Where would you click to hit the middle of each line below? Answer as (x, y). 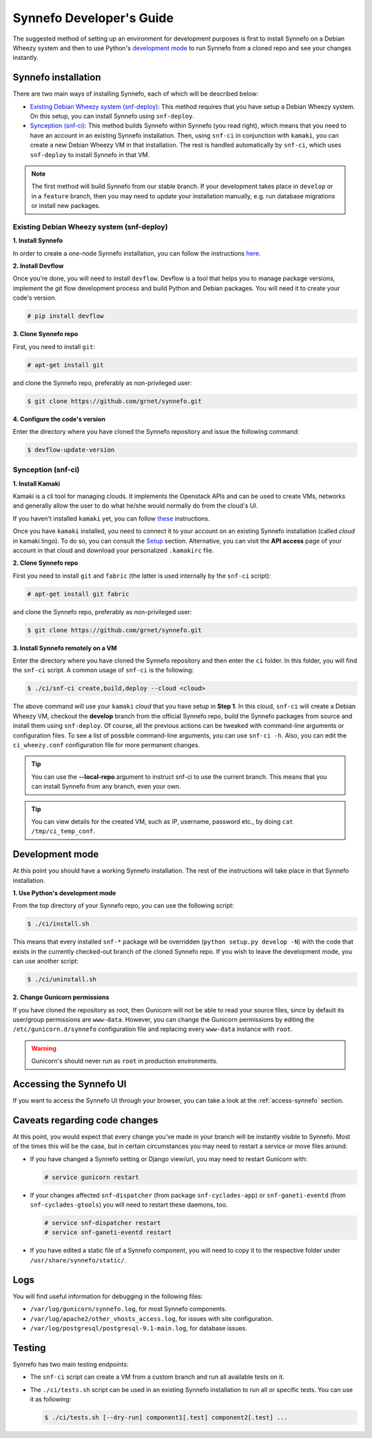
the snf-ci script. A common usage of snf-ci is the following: (103, 670)
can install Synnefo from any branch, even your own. (106, 786)
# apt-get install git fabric (78, 594)
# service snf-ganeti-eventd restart (108, 1232)
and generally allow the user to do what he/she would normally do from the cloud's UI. (135, 506)
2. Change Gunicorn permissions (61, 997)
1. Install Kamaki (37, 483)
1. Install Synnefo (38, 240)
